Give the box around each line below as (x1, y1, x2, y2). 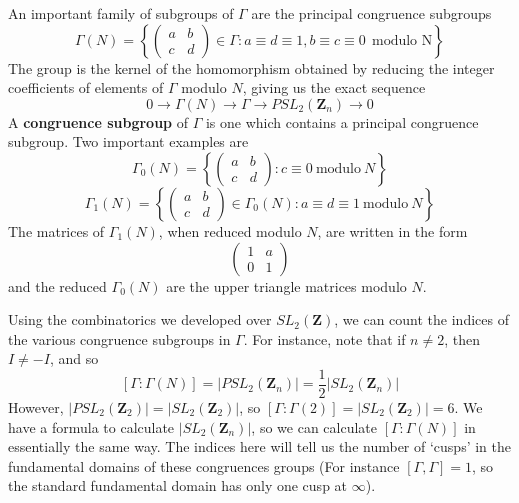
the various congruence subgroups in (8, 328, 231, 349)
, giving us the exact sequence (242, 77, 426, 98)
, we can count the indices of (334, 309, 509, 330)
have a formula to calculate (8, 416, 175, 437)
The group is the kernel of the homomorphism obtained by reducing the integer (8, 57, 495, 78)
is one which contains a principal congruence (205, 111, 479, 132)
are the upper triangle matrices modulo (166, 275, 407, 296)
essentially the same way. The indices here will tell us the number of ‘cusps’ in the (8, 436, 512, 457)
